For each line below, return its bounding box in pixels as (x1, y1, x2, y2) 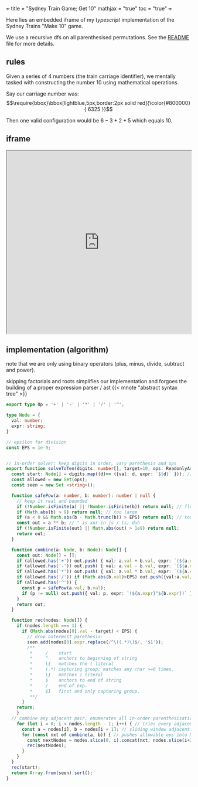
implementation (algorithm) (6, 345, 109, 355)
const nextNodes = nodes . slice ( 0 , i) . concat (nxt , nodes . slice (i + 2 (27, 737, 193, 743)
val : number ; (11, 418, 43, 424)
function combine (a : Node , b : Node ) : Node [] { (11, 547, 127, 553)
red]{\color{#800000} (137, 99, 191, 106)
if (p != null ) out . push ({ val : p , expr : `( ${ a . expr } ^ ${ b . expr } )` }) (21, 590, 195, 597)
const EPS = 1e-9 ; (6, 445, 51, 451)
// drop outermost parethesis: (27, 633, 104, 639)
